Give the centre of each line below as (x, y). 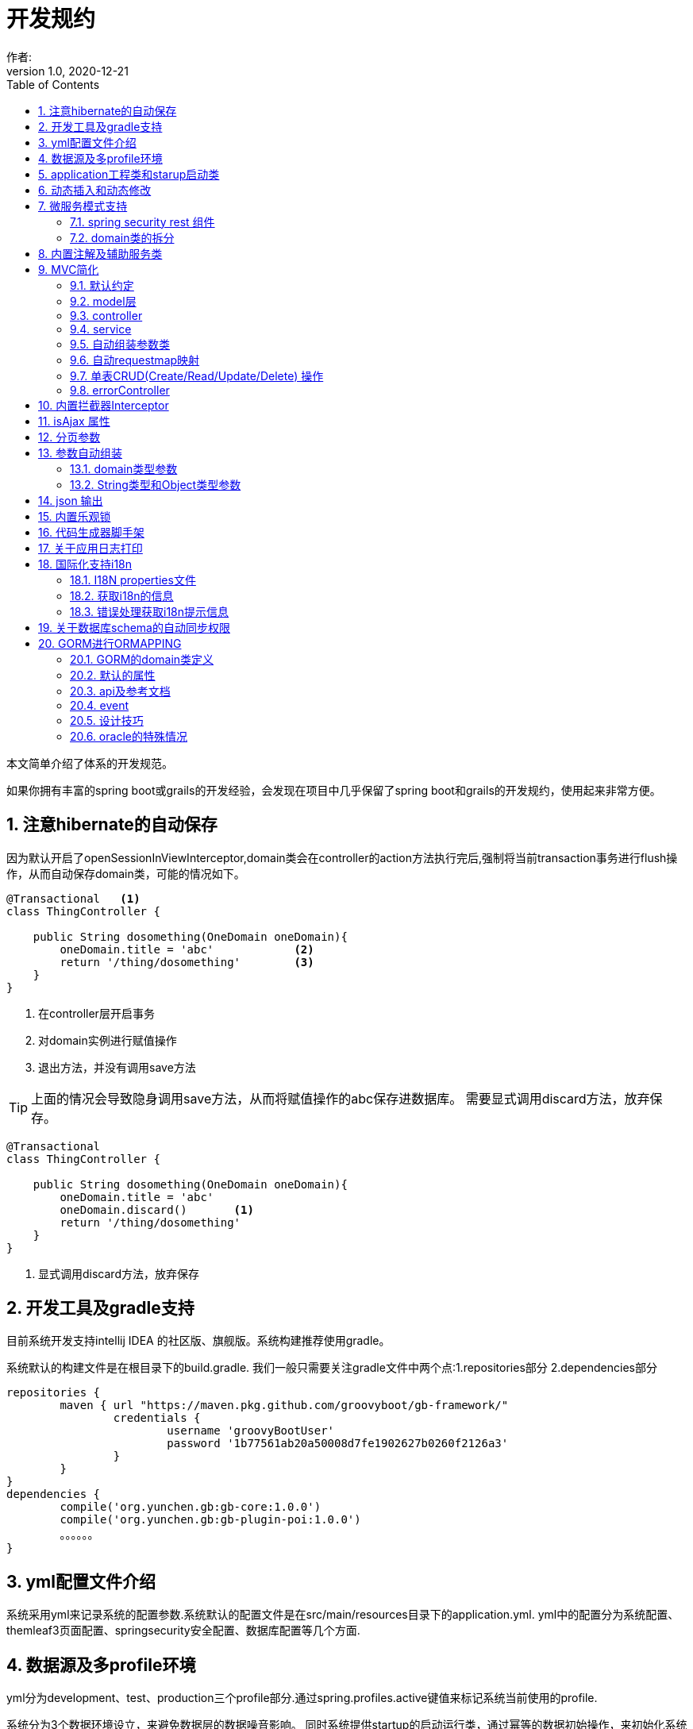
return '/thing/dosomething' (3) (187, 962)
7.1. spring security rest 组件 (142, 221)
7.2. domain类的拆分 (122, 237)
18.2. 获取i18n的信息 (122, 595)
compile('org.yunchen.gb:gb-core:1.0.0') (191, 1507)
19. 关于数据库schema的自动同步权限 (134, 627)
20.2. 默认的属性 (113, 675)
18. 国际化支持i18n (85, 564)
